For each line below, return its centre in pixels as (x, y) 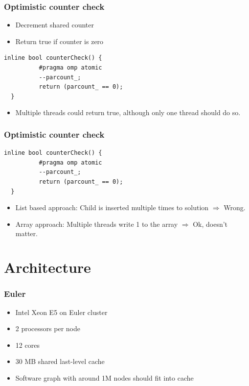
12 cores (27, 345)
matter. (26, 233)
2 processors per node (48, 328)
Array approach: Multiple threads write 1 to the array (97, 224)
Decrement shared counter (55, 25)
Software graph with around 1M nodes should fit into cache (104, 377)
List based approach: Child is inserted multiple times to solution (112, 207)
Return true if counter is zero (59, 41)
